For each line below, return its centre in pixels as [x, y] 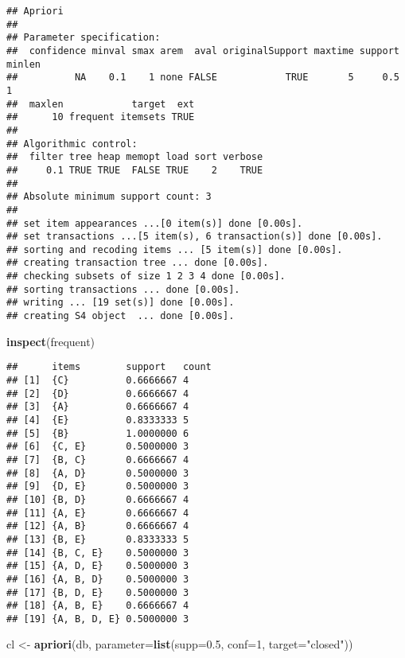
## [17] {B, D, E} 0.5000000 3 [98, 592]
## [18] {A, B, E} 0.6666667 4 [98, 606]
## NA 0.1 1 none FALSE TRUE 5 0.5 [203, 78]
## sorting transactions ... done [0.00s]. [123, 289]
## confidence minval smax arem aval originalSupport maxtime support [203, 51]
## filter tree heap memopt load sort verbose [135, 157]
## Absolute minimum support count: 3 [109, 197]
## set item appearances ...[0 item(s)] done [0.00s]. [155, 223]
